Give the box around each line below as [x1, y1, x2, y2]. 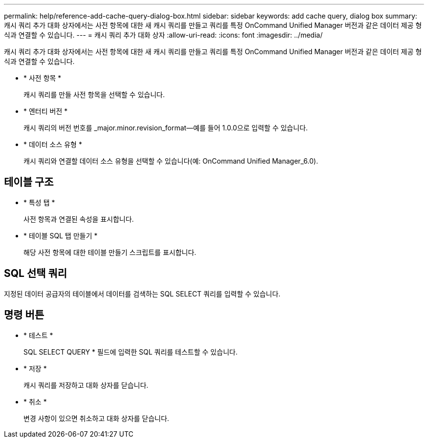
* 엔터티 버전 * [23, 107, 68, 115]
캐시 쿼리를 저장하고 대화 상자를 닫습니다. [23, 380, 149, 389]
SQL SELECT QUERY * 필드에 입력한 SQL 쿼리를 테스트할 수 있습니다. [23, 347, 238, 356]
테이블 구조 [4, 176, 54, 189]
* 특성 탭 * [23, 198, 55, 207]
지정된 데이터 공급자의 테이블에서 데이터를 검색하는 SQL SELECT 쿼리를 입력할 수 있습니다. [4, 289, 280, 298]
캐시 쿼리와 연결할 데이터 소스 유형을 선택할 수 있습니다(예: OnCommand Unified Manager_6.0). [23, 157, 318, 165]
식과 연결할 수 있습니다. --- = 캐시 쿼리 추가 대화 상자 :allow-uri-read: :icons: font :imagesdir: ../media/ [4, 31, 323, 39]
